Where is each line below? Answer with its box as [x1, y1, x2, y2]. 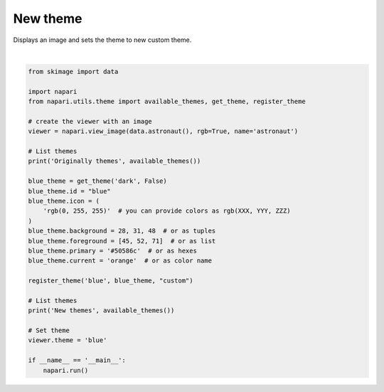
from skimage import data [28, 68, 119, 75]
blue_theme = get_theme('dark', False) [28, 177, 167, 185]
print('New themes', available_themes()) [28, 307, 175, 314]
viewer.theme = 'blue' [28, 337, 107, 344]
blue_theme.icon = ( [28, 197, 100, 205]
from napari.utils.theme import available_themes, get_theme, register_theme [28, 97, 306, 106]
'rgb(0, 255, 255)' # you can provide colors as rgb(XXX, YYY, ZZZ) [43, 207, 291, 215]
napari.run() [43, 366, 89, 374]
